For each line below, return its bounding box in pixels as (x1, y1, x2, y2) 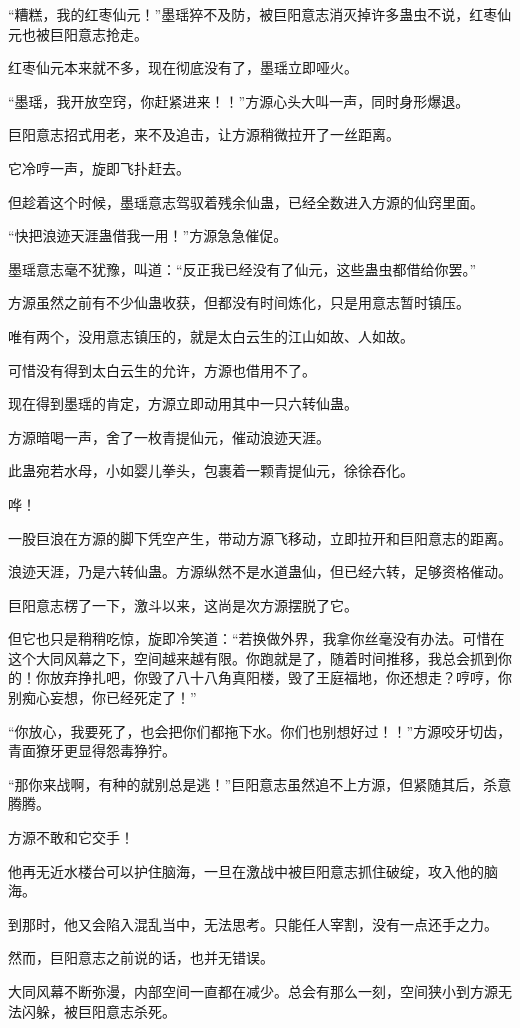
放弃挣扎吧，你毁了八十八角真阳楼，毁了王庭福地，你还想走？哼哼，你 (49, 667, 512, 688)
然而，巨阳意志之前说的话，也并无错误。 (8, 947, 274, 968)
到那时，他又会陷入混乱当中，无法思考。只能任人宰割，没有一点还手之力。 (8, 913, 498, 934)
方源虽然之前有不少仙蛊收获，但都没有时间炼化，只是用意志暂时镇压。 (8, 292, 470, 313)
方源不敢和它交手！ (8, 827, 134, 848)
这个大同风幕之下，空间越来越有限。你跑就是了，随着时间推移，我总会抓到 (8, 647, 498, 668)
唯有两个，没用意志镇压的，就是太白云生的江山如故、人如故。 (8, 325, 414, 346)
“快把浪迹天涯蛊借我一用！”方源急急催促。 (8, 225, 288, 246)
